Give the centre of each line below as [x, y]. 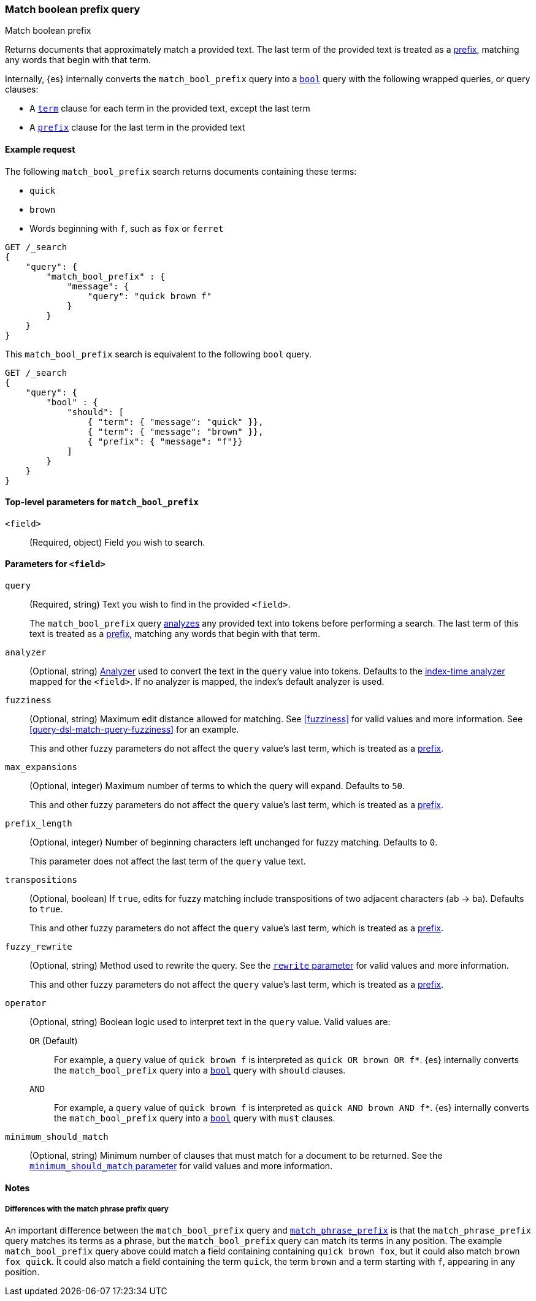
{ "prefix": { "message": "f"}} [165, 441]
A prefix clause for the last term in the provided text [137, 128]
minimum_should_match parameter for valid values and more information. [181, 1166]
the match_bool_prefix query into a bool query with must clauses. [195, 1118]
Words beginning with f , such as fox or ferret [127, 228]
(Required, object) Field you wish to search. [117, 542]
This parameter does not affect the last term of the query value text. [168, 861]
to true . [46, 909]
